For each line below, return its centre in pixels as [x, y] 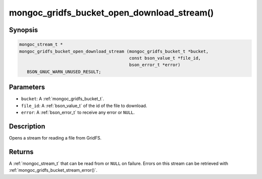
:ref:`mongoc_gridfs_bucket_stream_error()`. [53, 170]
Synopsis [24, 30]
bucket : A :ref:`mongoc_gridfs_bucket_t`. [63, 99]
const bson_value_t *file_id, [165, 58]
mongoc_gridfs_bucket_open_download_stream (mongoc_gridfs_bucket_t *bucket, [114, 51]
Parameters [27, 87]
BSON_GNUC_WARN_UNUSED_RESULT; [64, 72]
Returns [21, 152]
